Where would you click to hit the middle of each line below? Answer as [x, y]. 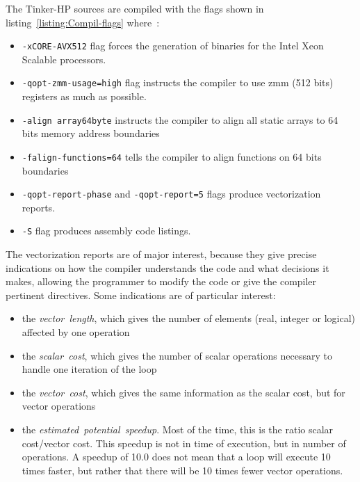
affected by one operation [76, 332]
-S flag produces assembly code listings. [106, 231]
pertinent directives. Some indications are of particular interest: [141, 295]
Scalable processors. [64, 59]
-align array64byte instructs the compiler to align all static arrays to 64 [180, 119]
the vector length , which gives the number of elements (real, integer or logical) [189, 318]
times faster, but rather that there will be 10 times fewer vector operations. [182, 470]
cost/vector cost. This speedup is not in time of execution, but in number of [184, 443]
